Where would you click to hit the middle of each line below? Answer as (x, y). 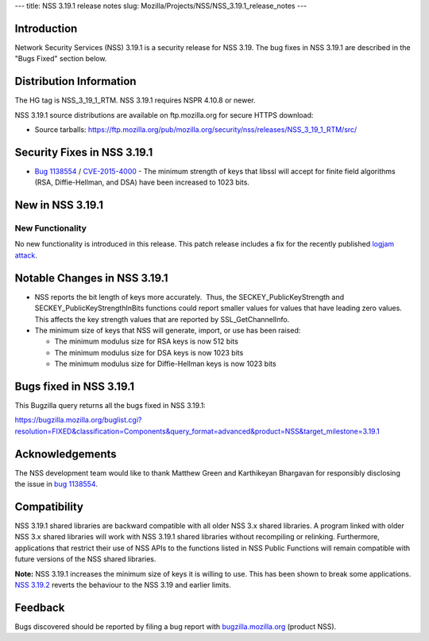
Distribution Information (75, 82)
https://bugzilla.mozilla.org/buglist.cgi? (78, 420)
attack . (26, 255)
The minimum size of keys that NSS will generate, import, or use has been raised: (168, 330)
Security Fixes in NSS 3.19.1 (84, 152)
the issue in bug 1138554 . (56, 484)
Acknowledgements (66, 454)
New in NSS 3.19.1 (59, 206)
